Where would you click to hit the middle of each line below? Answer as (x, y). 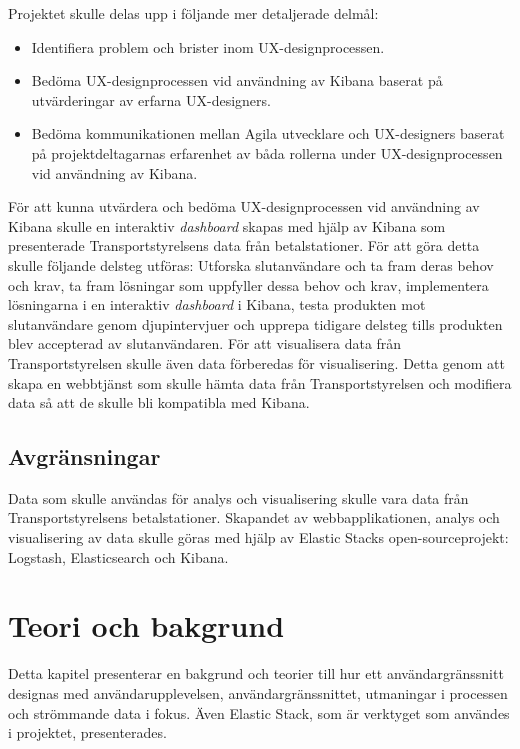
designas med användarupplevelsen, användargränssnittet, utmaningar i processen (258, 692)
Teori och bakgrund (146, 625)
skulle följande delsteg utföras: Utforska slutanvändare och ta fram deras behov (251, 264)
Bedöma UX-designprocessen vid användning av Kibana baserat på (237, 80)
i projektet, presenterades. (87, 732)
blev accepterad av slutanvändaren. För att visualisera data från (205, 343)
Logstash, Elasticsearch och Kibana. (118, 556)
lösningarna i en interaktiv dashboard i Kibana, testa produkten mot (217, 304)
